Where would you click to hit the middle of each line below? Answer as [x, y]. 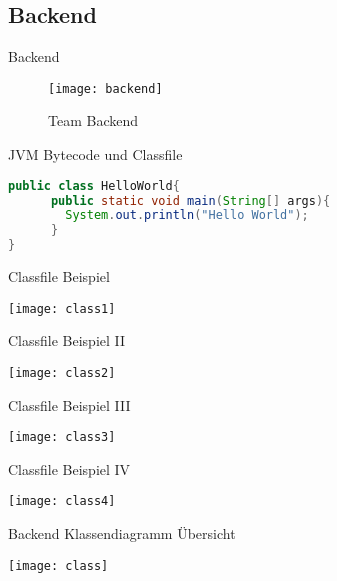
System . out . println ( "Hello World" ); [187, 215]
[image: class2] [62, 372]
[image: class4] [62, 501]
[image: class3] [62, 437]
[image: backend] [105, 88]
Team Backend [93, 120]
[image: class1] [62, 308]
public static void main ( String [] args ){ [190, 200]
